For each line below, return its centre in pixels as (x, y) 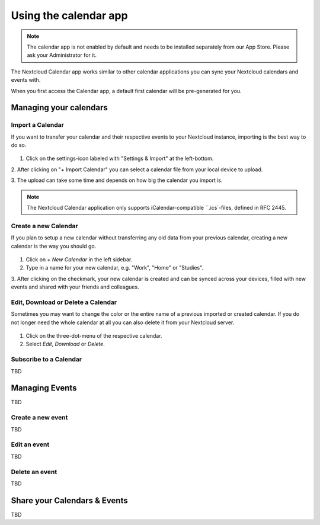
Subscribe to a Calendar (47, 360)
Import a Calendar (38, 125)
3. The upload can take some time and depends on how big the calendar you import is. (117, 180)
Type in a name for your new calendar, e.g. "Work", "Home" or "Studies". (115, 268)
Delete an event (34, 472)
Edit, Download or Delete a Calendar (64, 302)
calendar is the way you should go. (54, 246)
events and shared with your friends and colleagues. (75, 287)
